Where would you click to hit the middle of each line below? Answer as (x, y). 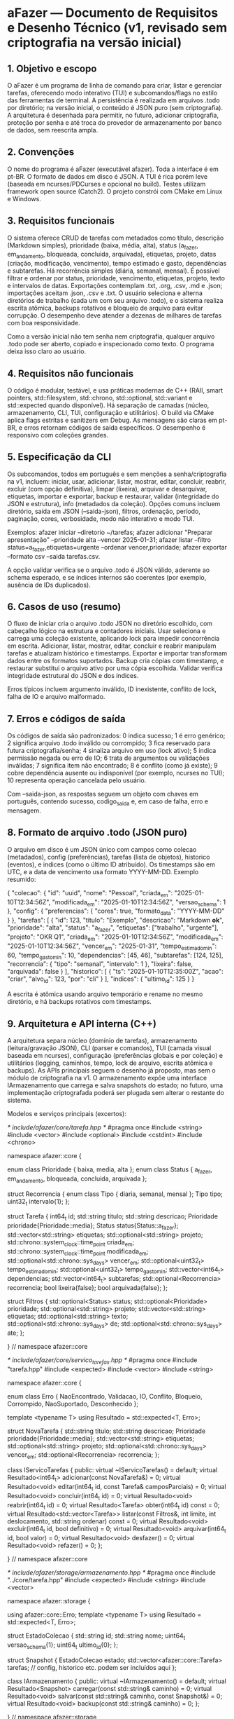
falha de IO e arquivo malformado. (56, 697)
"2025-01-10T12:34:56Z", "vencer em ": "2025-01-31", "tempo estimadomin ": (112, 946)
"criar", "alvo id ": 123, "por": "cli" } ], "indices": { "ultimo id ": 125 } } (101, 980)
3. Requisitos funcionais (61, 221)
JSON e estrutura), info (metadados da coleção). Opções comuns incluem (114, 503)
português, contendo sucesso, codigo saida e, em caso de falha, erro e (108, 802)
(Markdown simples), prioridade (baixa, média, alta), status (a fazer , (103, 246)
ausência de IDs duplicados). (49, 585)
